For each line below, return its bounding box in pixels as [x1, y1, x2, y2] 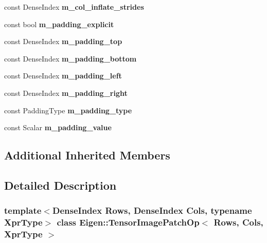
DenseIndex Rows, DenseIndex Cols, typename [52, 204, 252, 217]
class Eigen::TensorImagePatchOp [57, 216, 200, 229]
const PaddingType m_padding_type [4, 105, 132, 115]
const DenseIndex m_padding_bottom [4, 53, 137, 64]
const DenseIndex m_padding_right [4, 87, 128, 98]
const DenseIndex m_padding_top [4, 36, 122, 47]
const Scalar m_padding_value [4, 122, 112, 133]
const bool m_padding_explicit [4, 18, 114, 29]
